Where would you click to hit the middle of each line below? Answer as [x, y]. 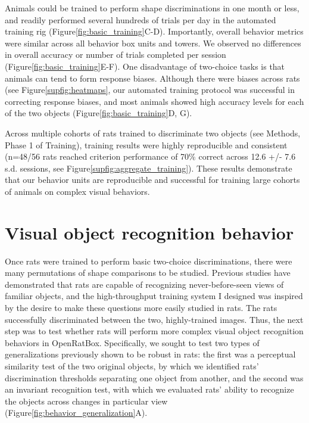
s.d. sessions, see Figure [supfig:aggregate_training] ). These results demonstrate [149, 168]
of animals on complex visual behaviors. [77, 191]
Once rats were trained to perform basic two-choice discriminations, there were [149, 261]
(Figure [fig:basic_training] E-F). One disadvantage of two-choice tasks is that [145, 66]
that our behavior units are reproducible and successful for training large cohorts [152, 180]
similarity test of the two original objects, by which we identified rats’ [132, 366]
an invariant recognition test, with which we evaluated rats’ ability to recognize [149, 389]
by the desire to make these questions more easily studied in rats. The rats [141, 307]
